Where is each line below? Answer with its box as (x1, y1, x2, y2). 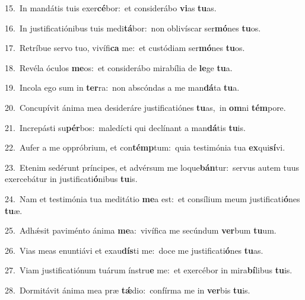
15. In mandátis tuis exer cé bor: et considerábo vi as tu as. (5, 2, 217, 14)
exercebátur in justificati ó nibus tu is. (5, 173, 138, 185)
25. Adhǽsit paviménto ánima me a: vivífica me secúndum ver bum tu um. (5, 224, 277, 237)
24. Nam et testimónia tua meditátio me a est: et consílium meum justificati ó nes (5, 192, 300, 205)
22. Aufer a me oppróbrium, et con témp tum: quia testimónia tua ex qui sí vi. (5, 141, 285, 154)
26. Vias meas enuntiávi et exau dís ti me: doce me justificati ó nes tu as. (5, 244, 263, 256)
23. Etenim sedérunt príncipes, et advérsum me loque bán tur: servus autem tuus (5, 161, 299, 173)
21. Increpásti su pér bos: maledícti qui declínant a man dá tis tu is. (5, 121, 246, 133)
